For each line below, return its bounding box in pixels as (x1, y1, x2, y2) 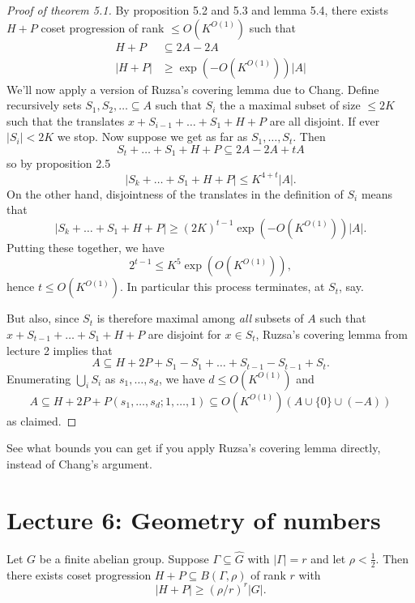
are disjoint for (148, 325, 221, 342)
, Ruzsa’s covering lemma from (255, 325, 408, 342)
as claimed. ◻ (6, 412, 77, 429)
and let (310, 550, 346, 567)
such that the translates (6, 112, 125, 129)
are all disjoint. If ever (269, 112, 380, 129)
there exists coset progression (6, 566, 152, 583)
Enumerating (6, 370, 71, 387)
